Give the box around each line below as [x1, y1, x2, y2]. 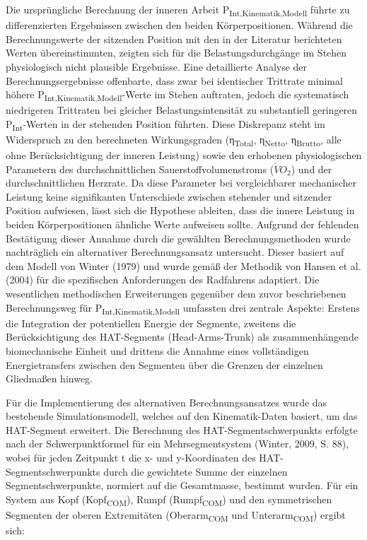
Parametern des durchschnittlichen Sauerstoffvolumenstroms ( [6, 161, 274, 176]
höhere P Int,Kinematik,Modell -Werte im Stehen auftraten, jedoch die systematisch [6, 87, 349, 103]
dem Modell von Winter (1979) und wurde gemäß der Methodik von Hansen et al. [6, 258, 361, 273]
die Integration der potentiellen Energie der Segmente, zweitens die [6, 315, 296, 330]
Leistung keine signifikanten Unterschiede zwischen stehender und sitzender [6, 189, 332, 204]
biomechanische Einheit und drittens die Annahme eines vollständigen [6, 343, 309, 358]
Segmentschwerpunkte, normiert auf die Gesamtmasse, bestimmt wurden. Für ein [6, 478, 359, 493]
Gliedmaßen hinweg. [6, 371, 93, 386]
